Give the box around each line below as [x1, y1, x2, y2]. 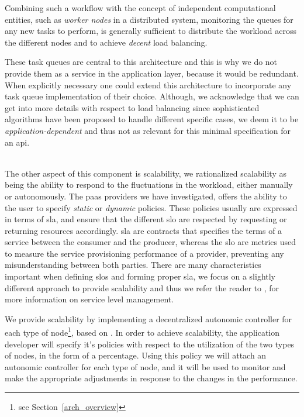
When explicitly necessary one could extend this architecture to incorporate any [5, 78, 292, 91]
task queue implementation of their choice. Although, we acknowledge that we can [5, 90, 299, 102]
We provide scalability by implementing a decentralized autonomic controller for [5, 312, 292, 325]
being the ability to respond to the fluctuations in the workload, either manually [5, 178, 293, 191]
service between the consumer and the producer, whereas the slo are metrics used [5, 236, 296, 248]
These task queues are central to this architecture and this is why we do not [5, 56, 278, 68]
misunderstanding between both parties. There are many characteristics [5, 259, 261, 271]
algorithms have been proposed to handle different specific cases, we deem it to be [5, 113, 299, 125]
